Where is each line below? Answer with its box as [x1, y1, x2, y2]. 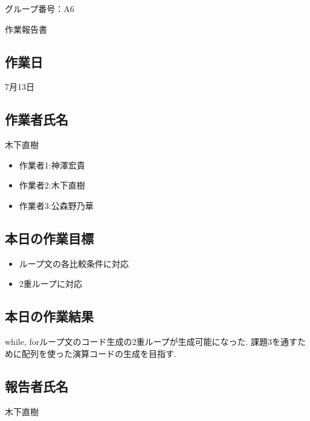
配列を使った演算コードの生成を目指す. [21, 347, 176, 359]
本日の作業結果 [5, 307, 94, 326]
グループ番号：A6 [5, 2, 74, 14]
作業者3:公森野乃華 [19, 199, 94, 211]
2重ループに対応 [19, 277, 82, 290]
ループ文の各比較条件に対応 [19, 257, 129, 269]
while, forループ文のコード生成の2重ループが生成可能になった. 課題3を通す [5, 335, 298, 348]
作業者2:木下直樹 [19, 179, 85, 191]
